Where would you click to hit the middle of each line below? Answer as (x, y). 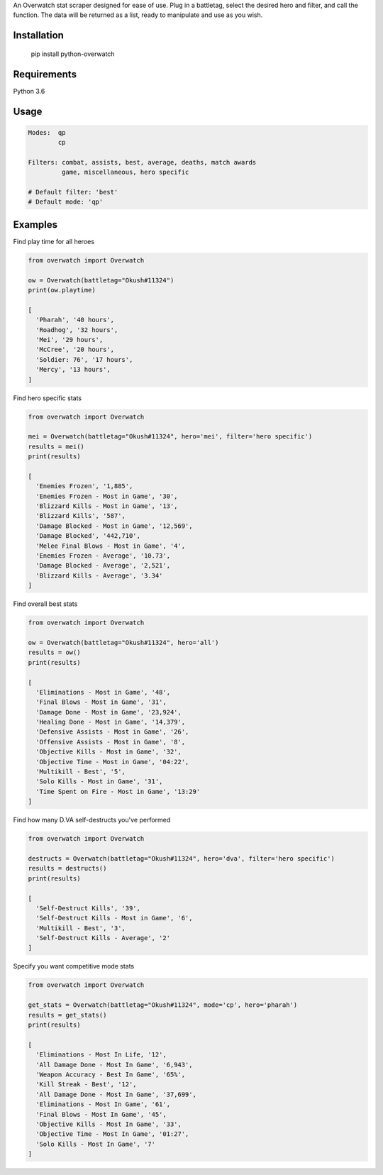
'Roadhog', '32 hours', (77, 330)
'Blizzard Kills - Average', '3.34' (99, 575)
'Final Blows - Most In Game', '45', (101, 1114)
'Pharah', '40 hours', (75, 320)
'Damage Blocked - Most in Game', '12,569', (114, 526)
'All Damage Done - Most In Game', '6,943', (114, 1065)
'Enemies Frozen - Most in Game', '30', (107, 496)
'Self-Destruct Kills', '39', (88, 908)
